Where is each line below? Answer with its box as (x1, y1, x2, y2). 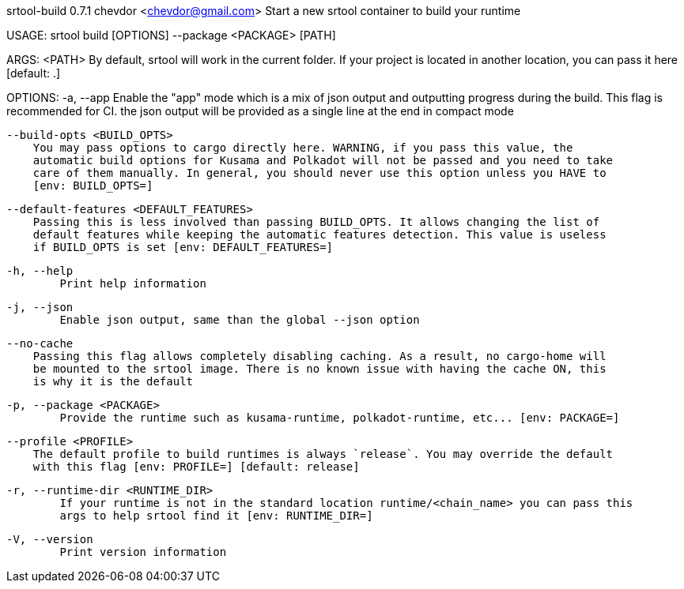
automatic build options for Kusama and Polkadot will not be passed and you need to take (32, 154, 614, 167)
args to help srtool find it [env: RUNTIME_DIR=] (59, 509, 373, 522)
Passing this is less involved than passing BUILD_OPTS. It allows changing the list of (32, 216, 600, 228)
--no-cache (6, 337, 74, 350)
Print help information (59, 277, 206, 290)
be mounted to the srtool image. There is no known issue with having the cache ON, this (32, 362, 607, 375)
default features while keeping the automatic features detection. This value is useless (32, 228, 607, 241)
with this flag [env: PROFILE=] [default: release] (32, 460, 360, 473)
